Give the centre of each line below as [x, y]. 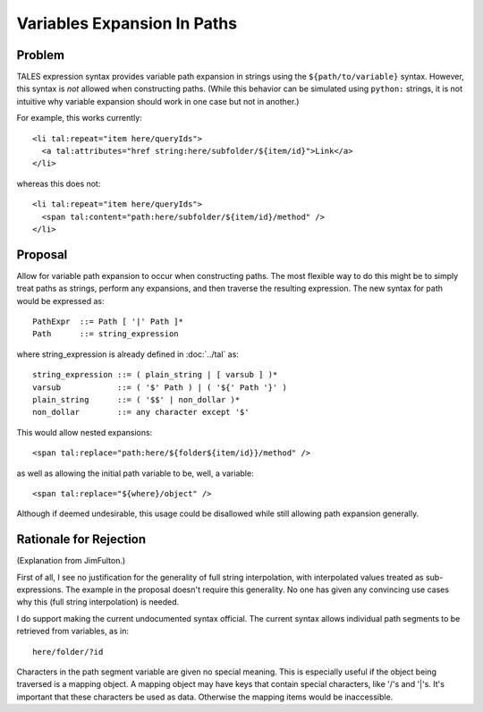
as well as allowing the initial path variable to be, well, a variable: [135, 473]
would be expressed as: [60, 301]
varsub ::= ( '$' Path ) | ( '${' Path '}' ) [160, 387]
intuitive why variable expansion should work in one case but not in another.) [158, 101]
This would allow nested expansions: [85, 432]
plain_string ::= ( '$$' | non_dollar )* [136, 399]
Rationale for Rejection [81, 540]
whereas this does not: [59, 183]
